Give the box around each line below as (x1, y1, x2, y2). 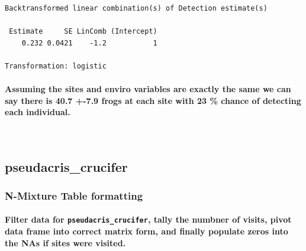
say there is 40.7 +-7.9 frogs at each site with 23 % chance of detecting (5, 94, 301, 106)
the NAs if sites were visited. (5, 236, 126, 249)
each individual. (5, 106, 70, 118)
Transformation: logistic (5, 61, 107, 70)
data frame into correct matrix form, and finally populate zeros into (5, 225, 288, 237)
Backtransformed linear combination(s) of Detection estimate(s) (5, 4, 268, 12)
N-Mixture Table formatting (5, 188, 143, 203)
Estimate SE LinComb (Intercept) (9, 27, 157, 36)
